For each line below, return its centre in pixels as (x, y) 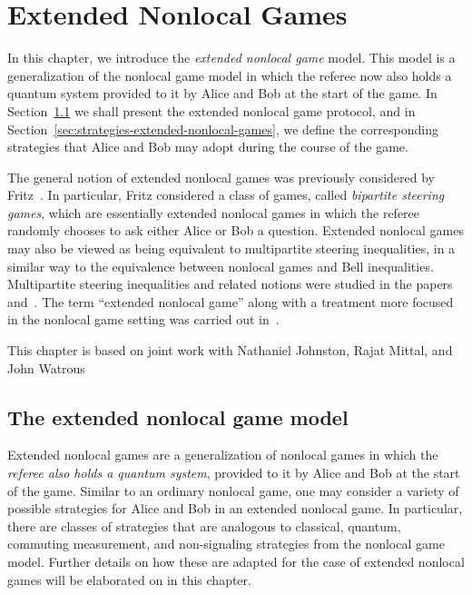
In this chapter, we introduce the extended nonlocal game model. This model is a (231, 58)
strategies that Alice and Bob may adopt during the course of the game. (208, 147)
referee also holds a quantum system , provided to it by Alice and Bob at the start (234, 473)
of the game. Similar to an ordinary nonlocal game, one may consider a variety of (233, 490)
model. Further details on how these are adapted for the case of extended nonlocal (236, 561)
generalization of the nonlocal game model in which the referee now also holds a (230, 75)
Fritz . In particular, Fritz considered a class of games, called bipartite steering (226, 195)
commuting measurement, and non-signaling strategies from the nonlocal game (226, 544)
